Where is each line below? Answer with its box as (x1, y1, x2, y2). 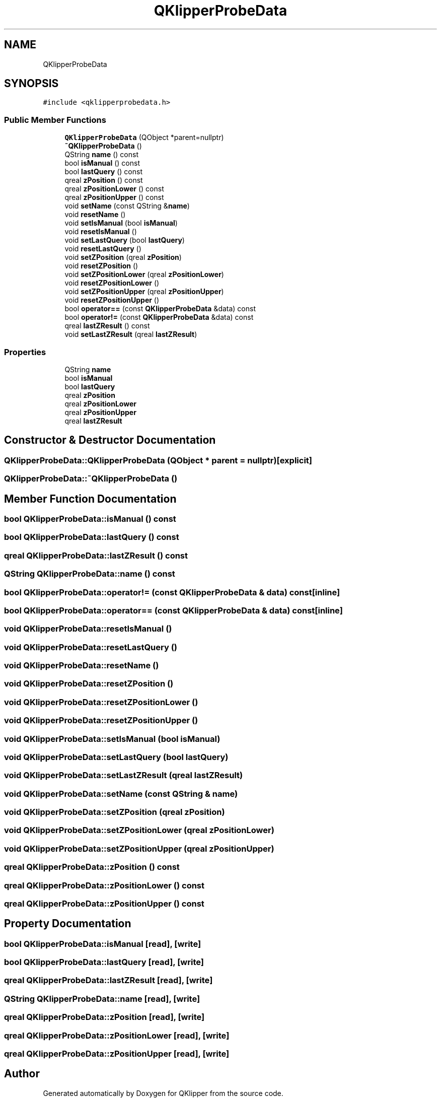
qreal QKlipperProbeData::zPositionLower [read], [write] (4, 1030, 230, 1041)
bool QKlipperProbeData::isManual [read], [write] (4, 938, 201, 949)
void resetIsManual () (64, 227, 137, 236)
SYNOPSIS (4, 77, 59, 90)
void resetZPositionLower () (64, 279, 160, 288)
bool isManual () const (64, 159, 140, 168)
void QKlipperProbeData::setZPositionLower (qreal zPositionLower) (4, 825, 274, 836)
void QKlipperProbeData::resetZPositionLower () (4, 697, 198, 707)
